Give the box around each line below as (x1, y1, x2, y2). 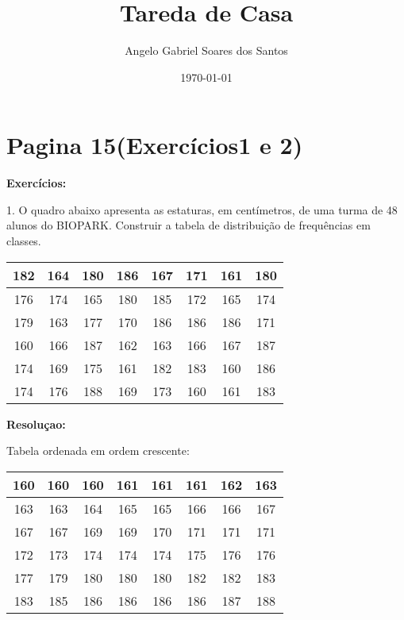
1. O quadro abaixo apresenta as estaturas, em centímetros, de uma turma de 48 (6, 201, 398, 218)
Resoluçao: (6, 415, 66, 432)
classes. (6, 233, 41, 249)
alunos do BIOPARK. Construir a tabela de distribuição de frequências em (6, 217, 371, 233)
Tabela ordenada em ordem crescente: (6, 442, 190, 459)
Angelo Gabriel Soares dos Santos (125, 42, 288, 59)
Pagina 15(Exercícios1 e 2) (6, 129, 303, 161)
